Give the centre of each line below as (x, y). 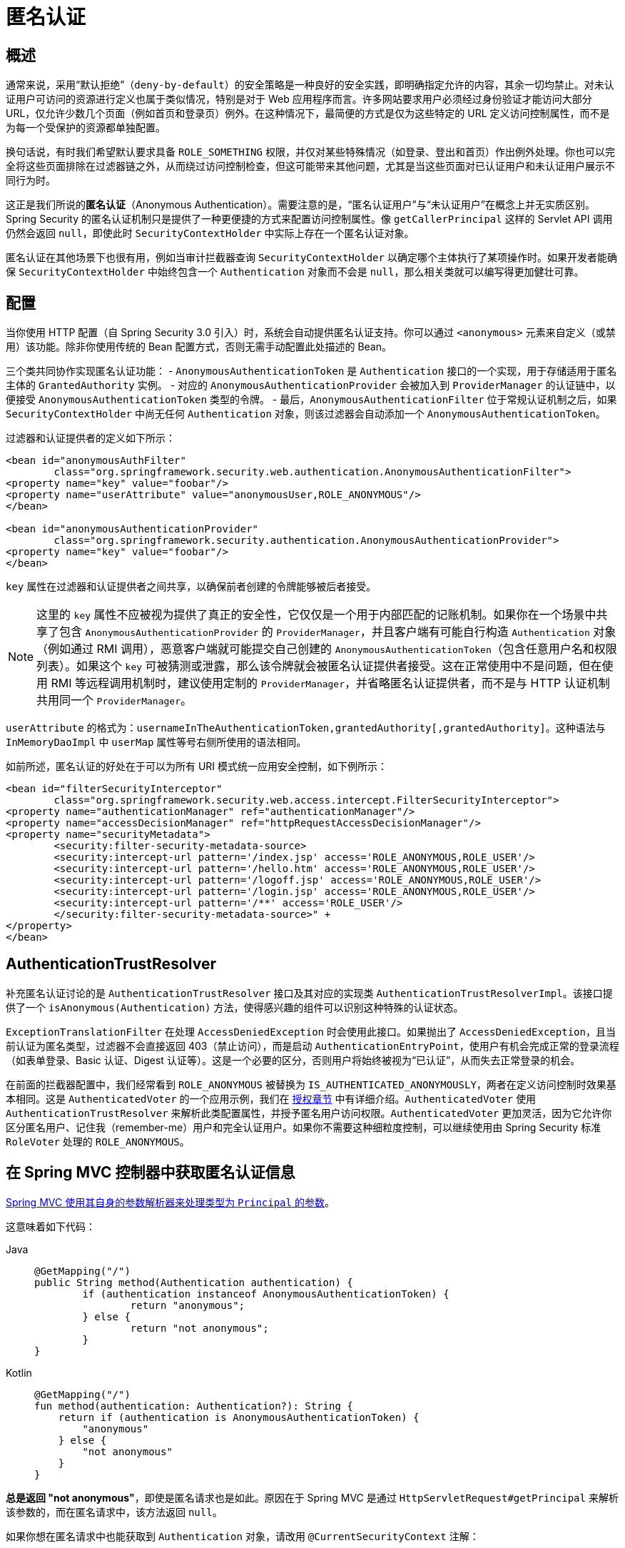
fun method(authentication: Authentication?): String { (194, 1406)
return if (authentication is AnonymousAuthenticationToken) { (239, 1417)
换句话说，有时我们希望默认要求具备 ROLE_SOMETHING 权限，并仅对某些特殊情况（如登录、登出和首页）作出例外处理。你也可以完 (310, 152)
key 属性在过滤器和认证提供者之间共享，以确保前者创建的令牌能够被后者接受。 (191, 587)
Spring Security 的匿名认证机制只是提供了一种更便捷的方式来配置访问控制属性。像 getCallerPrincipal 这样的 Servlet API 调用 (309, 219)
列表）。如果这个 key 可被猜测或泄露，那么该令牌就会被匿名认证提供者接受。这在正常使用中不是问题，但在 (319, 666)
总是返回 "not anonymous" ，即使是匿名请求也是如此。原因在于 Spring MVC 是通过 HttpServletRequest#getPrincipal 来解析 (312, 1497)
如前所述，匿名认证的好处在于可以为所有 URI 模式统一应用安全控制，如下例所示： (197, 767)
